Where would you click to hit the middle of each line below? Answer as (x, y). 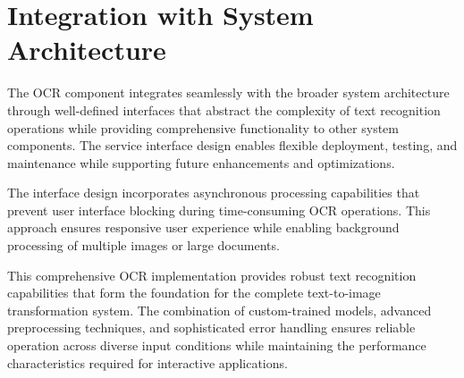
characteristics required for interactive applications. (148, 362)
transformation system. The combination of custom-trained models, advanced (219, 310)
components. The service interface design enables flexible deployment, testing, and (232, 145)
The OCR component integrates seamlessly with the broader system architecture (228, 92)
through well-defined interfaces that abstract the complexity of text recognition (224, 109)
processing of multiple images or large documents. (143, 245)
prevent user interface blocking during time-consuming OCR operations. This (219, 210)
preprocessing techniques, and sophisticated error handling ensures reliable (211, 328)
